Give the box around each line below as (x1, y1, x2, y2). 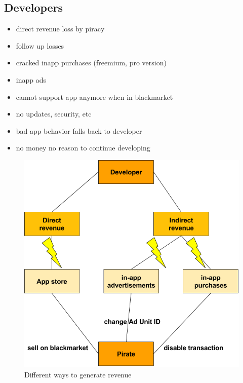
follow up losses (16, 40, 64, 51)
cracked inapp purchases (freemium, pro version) (16, 57, 167, 68)
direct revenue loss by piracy (16, 23, 105, 34)
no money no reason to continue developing (16, 142, 150, 153)
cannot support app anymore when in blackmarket (16, 91, 173, 102)
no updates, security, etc (16, 108, 92, 119)
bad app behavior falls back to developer (16, 125, 142, 136)
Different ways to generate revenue (24, 369, 132, 379)
